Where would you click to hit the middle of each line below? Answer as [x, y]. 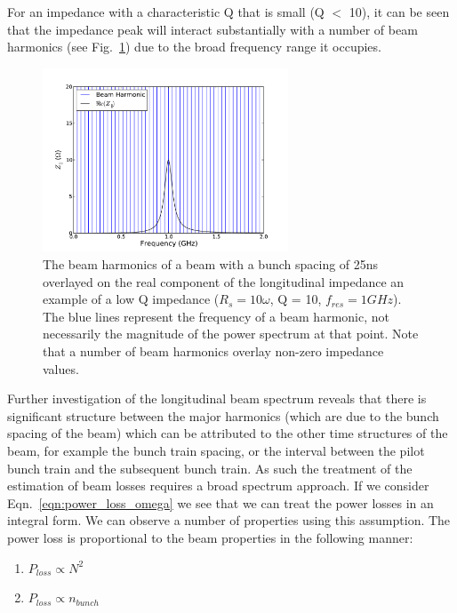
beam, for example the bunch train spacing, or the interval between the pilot [216, 450]
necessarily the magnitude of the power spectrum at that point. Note [231, 334]
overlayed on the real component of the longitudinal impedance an [224, 281]
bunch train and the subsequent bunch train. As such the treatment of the [210, 468]
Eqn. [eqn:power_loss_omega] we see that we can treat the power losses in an [220, 502]
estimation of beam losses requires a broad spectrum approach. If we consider [218, 486]
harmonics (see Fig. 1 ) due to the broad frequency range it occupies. [194, 47]
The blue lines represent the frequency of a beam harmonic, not [216, 316]
